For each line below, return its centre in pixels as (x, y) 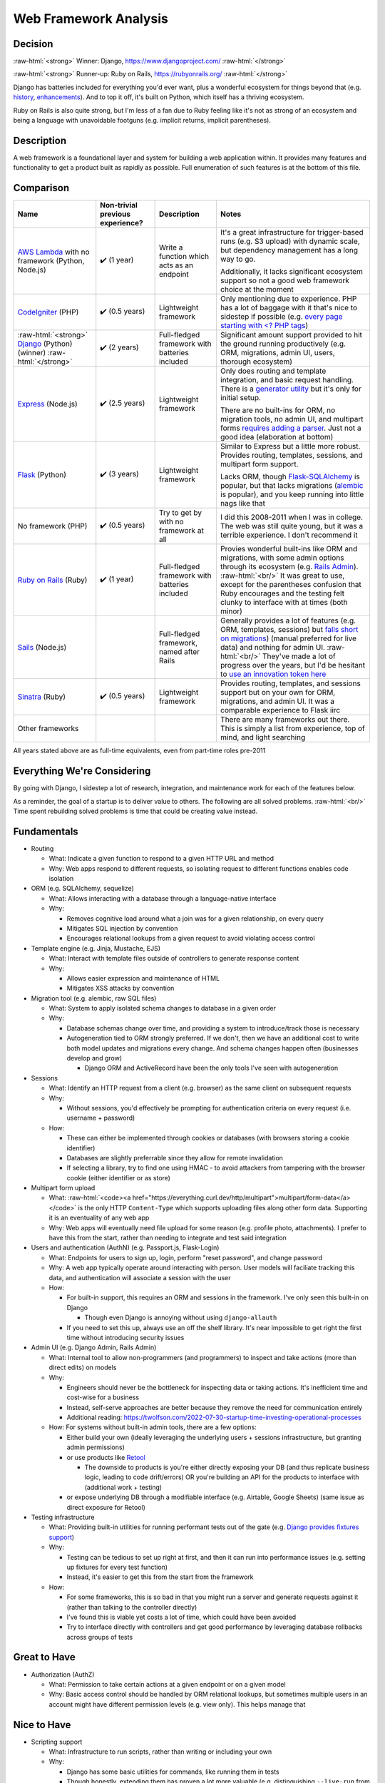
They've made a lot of (299, 656)
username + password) (101, 1118)
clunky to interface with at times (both (284, 603)
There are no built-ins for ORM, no (278, 410)
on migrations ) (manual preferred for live (288, 638)
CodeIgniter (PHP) (48, 312)
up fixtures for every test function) (117, 1567)
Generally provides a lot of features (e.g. (288, 620)
